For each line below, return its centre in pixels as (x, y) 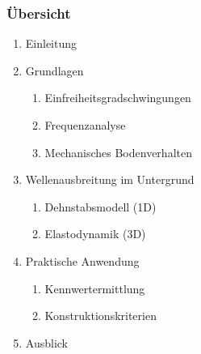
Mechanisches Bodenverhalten (118, 152)
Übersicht (39, 13)
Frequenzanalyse (85, 125)
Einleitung (51, 43)
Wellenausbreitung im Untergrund (110, 179)
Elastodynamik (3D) (95, 234)
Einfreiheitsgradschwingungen (118, 98)
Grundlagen (54, 70)
